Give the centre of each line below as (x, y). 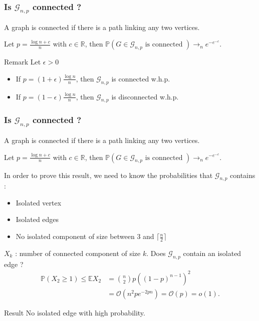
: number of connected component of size (78, 253)
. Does (156, 253)
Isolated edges (37, 219)
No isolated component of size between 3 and (85, 236)
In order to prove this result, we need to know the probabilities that (108, 175)
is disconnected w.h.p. (145, 96)
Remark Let (23, 62)
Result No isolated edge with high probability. (75, 312)
